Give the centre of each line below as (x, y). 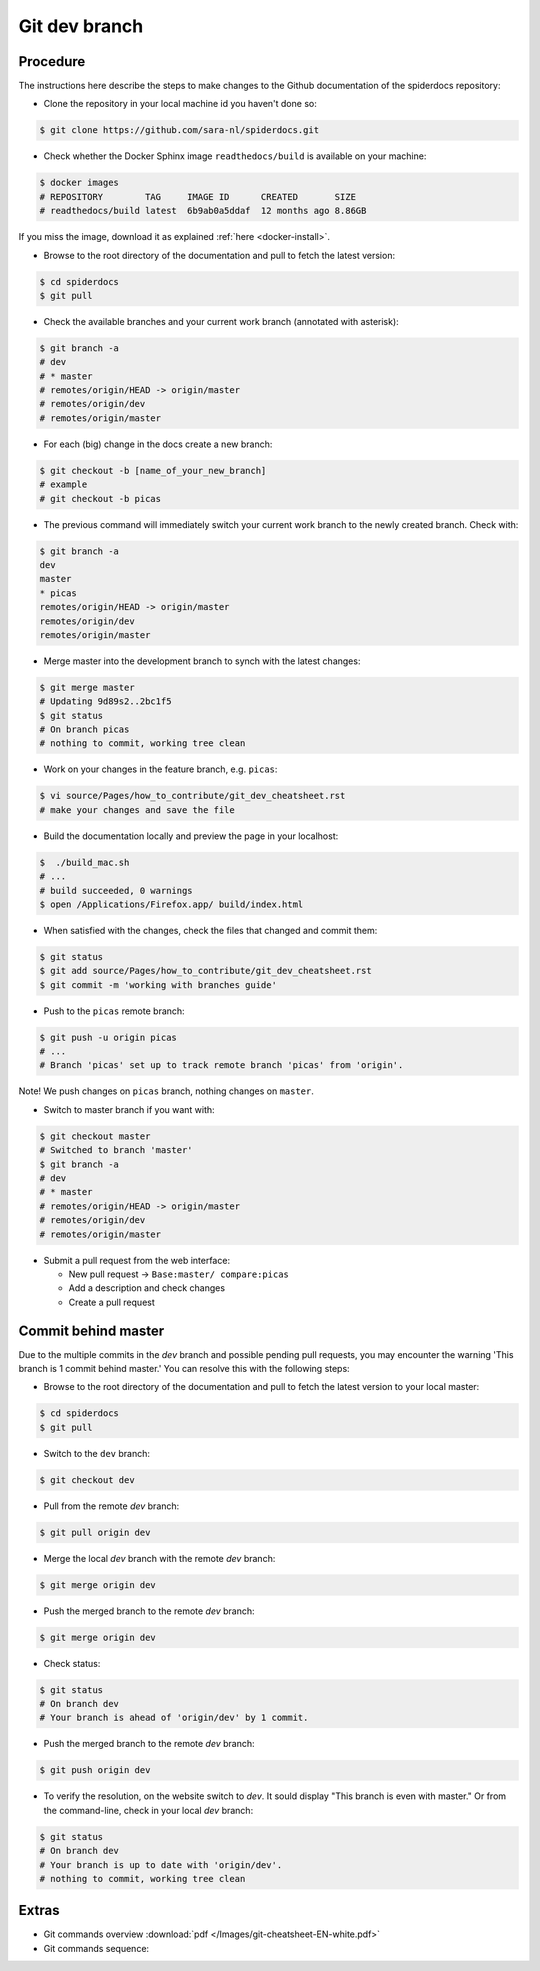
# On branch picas (84, 729)
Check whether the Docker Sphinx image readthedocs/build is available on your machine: (235, 156)
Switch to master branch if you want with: (129, 1109)
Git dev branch (81, 26)
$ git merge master (87, 687)
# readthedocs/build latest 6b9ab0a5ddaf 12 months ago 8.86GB (203, 211)
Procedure (52, 61)
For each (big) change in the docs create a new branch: (158, 444)
